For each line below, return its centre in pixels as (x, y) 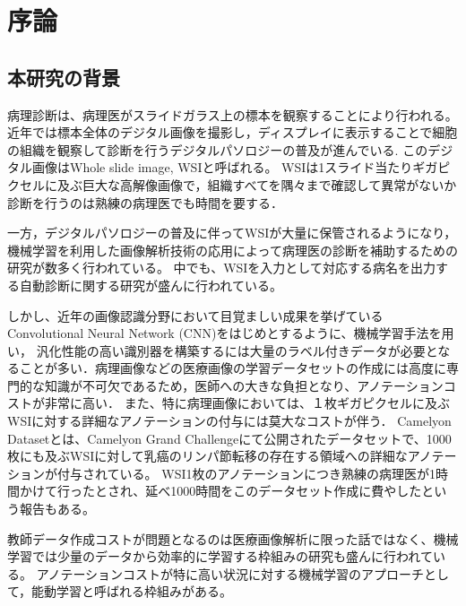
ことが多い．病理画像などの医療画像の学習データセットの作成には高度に (233, 368)
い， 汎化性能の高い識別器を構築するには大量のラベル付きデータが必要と (223, 350)
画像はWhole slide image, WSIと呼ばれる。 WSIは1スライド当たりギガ (235, 167)
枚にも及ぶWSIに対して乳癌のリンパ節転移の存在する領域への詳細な (207, 456)
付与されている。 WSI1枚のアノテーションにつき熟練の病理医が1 (246, 473)
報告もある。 (57, 509)
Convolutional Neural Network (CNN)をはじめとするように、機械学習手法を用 (231, 333)
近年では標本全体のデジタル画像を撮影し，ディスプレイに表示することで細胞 (233, 132)
